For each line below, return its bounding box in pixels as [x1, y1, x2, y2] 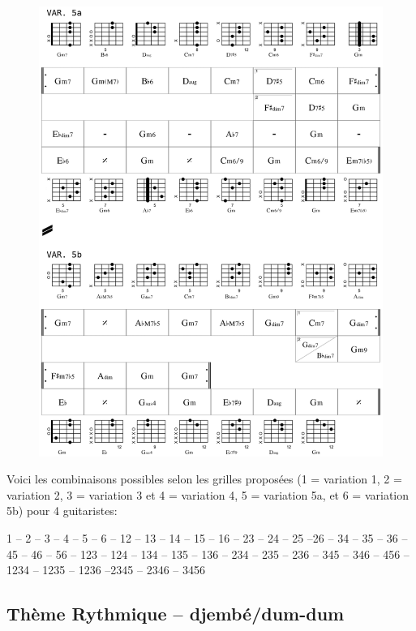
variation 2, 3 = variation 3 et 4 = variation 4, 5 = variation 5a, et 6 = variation [6, 486, 410, 503]
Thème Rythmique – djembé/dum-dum [6, 601, 345, 626]
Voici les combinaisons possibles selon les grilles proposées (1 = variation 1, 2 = [6, 470, 402, 487]
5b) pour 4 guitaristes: [6, 502, 118, 519]
